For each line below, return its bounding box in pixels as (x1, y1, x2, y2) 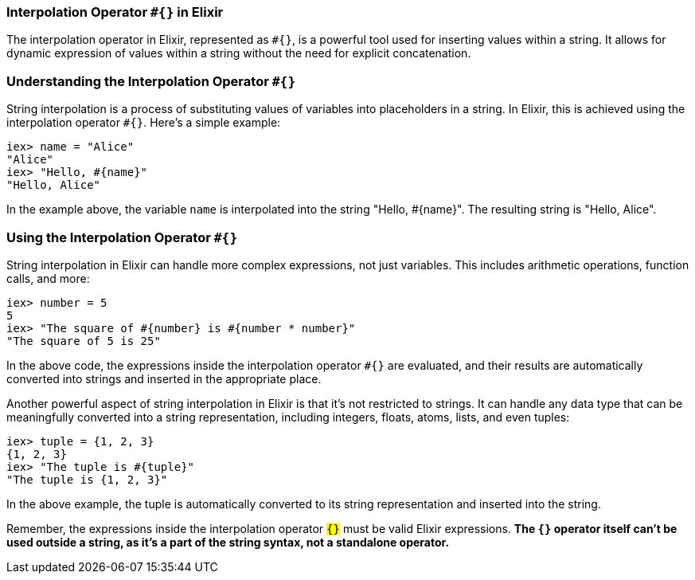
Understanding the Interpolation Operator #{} (6, 72, 296, 89)
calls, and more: (6, 271, 90, 285)
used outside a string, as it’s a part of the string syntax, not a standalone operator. (6, 535, 450, 549)
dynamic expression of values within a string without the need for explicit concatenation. (6, 46, 471, 61)
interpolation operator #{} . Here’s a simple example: (6, 116, 281, 130)
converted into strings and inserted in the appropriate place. (6, 371, 322, 386)
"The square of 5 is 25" (6, 334, 161, 347)
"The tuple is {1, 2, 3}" (6, 472, 168, 486)
